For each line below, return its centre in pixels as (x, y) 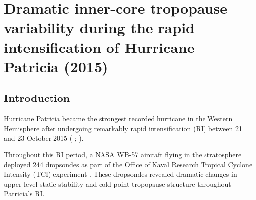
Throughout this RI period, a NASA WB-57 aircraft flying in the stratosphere (123, 154)
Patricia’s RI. (24, 193)
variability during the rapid (99, 27)
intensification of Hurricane (99, 47)
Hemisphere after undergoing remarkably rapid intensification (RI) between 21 (123, 128)
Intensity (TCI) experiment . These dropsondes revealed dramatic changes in (121, 174)
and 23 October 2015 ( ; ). (44, 138)
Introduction (37, 98)
